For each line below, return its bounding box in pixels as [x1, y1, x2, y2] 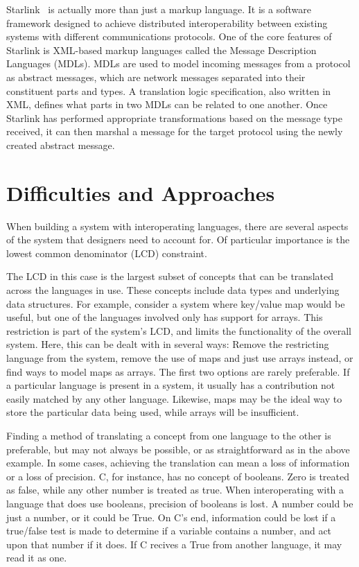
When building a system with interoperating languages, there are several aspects [6, 218, 349, 233]
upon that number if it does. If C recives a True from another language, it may [6, 537, 342, 551]
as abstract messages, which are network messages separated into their [6, 69, 306, 84]
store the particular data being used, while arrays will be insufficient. [6, 405, 299, 419]
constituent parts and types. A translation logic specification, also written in [6, 83, 331, 98]
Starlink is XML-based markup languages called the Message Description [6, 42, 317, 57]
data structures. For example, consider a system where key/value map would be [6, 296, 345, 311]
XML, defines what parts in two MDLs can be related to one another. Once [6, 97, 328, 112]
